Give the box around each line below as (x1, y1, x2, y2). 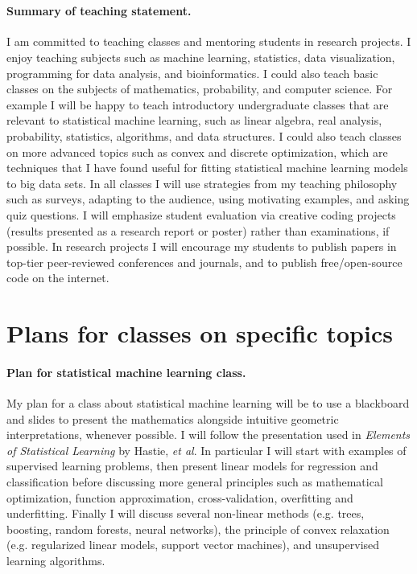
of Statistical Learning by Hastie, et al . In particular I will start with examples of (6, 441, 407, 458)
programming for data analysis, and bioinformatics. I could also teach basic (6, 64, 378, 81)
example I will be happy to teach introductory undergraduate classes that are (6, 96, 389, 113)
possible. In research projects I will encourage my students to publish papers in (6, 238, 397, 255)
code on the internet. (6, 269, 109, 286)
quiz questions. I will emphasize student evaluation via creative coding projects (6, 206, 396, 223)
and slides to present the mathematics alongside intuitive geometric (6, 410, 339, 427)
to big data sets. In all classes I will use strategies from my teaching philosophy (6, 174, 398, 191)
